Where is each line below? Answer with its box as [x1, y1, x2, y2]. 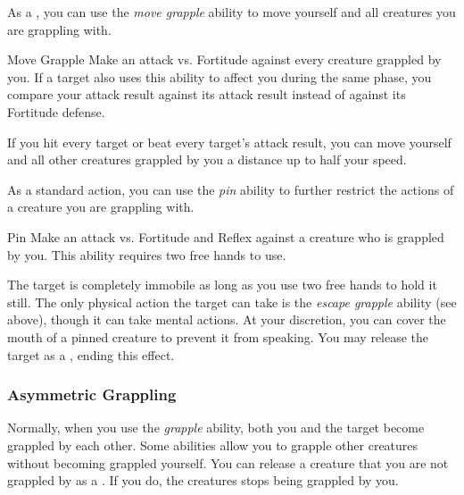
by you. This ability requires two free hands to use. [7, 245, 286, 264]
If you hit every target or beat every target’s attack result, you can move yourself [7, 132, 452, 151]
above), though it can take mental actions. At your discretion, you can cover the [7, 310, 446, 329]
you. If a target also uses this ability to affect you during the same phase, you [7, 67, 432, 86]
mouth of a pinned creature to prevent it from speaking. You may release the [7, 327, 429, 346]
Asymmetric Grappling [7, 383, 177, 406]
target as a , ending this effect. [7, 345, 175, 364]
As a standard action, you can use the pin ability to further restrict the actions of [7, 180, 454, 198]
